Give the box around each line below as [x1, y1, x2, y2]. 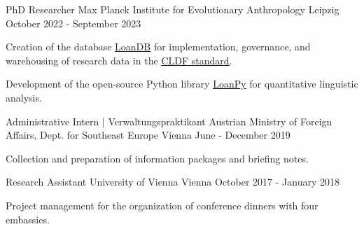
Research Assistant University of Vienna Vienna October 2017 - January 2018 [6, 174, 339, 189]
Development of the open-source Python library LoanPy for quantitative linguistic [6, 76, 358, 91]
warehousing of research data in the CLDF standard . [6, 53, 232, 67]
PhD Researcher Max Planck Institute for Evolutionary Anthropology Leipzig [6, 2, 339, 16]
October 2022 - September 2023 [6, 15, 141, 30]
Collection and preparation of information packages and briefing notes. [6, 151, 309, 165]
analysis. [6, 90, 42, 104]
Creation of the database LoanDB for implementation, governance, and [6, 39, 311, 54]
